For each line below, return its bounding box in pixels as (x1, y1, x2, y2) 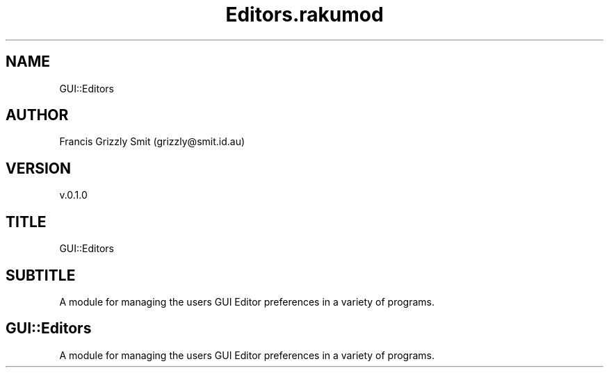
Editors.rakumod (225, 3, 384, 26)
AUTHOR (6, 106, 69, 124)
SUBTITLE (6, 266, 76, 284)
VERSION (6, 159, 72, 177)
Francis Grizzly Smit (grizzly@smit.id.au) (59, 135, 245, 148)
